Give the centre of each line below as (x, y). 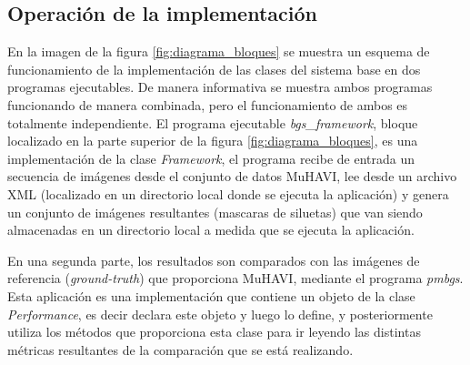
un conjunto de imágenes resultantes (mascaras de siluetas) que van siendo (215, 212)
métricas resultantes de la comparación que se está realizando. (180, 349)
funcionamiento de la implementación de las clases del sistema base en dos (214, 69)
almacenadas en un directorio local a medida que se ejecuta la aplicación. (211, 230)
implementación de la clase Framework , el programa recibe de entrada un (211, 158)
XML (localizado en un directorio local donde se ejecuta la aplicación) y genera (228, 193)
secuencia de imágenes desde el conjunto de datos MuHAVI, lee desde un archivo (232, 176)
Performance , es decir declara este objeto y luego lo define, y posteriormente (220, 314)
